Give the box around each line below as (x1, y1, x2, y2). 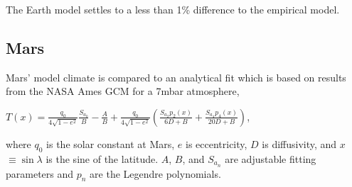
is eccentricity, (185, 136, 247, 151)
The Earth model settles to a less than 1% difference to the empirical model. (6, 2, 340, 16)
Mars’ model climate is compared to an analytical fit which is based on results (6, 69, 346, 84)
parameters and (6, 166, 74, 181)
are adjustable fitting (225, 151, 316, 166)
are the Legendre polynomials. (90, 166, 221, 181)
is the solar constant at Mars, (46, 136, 175, 151)
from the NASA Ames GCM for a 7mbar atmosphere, (6, 84, 240, 98)
